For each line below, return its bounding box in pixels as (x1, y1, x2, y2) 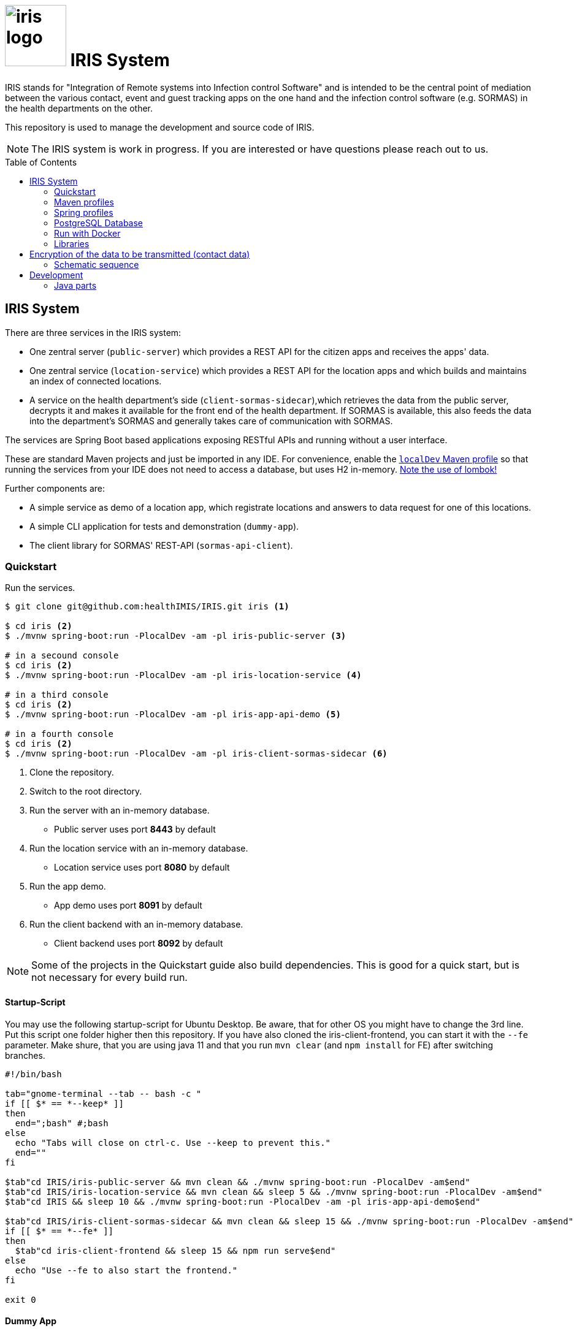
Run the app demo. (29, 881, 106, 892)
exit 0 (5, 1294, 36, 1305)
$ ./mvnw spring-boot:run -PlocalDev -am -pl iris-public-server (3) (5, 631, 346, 641)
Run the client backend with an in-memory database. (29, 919, 243, 930)
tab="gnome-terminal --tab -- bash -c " (5, 1088, 202, 1099)
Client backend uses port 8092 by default (54, 938, 223, 949)
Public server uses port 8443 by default (54, 824, 216, 835)
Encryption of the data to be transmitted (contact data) (29, 248, 250, 259)
